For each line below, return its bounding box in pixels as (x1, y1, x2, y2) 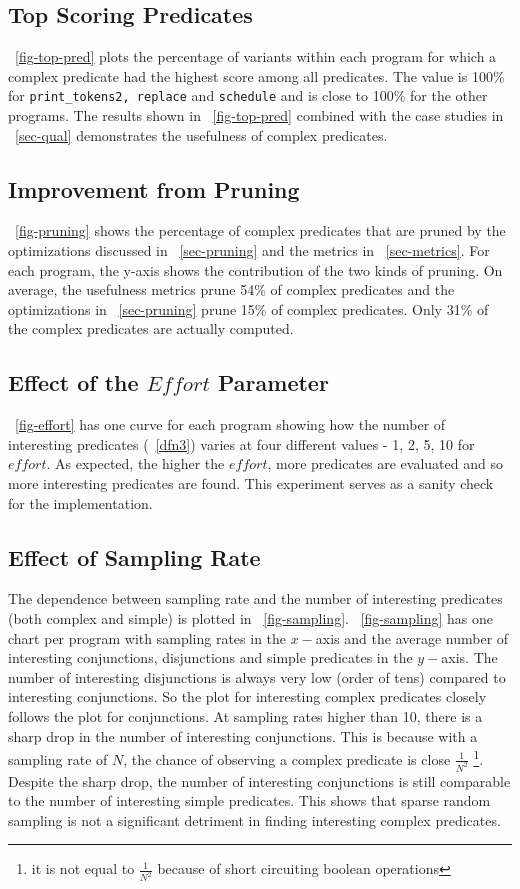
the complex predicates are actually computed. (8, 318, 294, 339)
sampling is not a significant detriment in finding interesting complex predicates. (8, 809, 501, 830)
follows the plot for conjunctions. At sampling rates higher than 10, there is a (8, 705, 483, 726)
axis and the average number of (315, 627, 509, 648)
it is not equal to (31, 858, 135, 879)
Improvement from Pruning (8, 173, 300, 204)
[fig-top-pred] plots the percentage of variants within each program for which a (15, 46, 497, 67)
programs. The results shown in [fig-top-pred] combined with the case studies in (8, 105, 504, 126)
